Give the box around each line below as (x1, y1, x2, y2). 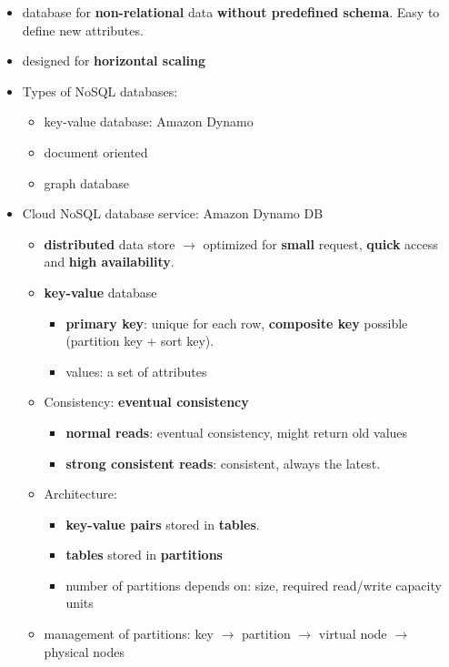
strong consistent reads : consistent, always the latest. (65, 453, 381, 472)
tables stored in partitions (65, 545, 223, 564)
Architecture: (44, 484, 117, 503)
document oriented (44, 142, 148, 161)
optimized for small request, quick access (203, 234, 438, 253)
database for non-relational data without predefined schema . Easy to (22, 3, 440, 21)
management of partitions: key (44, 624, 214, 643)
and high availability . (44, 252, 175, 271)
